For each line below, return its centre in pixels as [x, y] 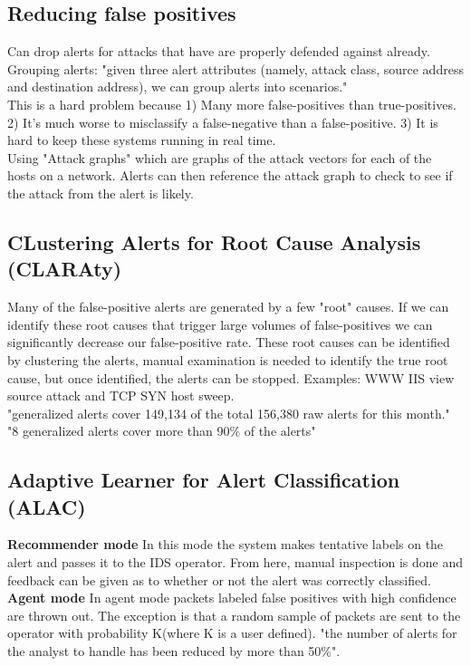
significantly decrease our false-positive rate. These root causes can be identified [229, 342]
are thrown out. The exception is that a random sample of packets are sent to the [234, 615]
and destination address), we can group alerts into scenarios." [178, 87]
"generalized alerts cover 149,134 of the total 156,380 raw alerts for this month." [229, 413]
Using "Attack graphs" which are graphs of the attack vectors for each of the [220, 157]
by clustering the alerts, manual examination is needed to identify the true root [228, 359]
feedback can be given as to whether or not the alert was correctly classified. [219, 579]
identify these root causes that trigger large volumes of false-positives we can [220, 324]
